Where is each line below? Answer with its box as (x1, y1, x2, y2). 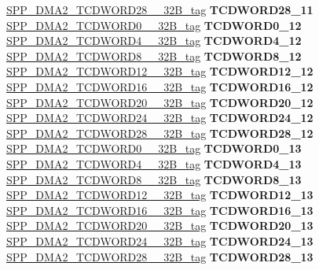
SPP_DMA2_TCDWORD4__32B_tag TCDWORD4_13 (6, 155, 302, 172)
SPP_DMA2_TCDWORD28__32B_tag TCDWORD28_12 (6, 124, 313, 141)
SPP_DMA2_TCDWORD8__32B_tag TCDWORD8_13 (6, 171, 302, 187)
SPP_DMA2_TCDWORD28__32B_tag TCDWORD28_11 (6, 2, 313, 17)
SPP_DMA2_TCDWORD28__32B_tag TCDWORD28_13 (6, 248, 313, 264)
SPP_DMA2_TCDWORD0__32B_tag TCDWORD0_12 (6, 17, 302, 33)
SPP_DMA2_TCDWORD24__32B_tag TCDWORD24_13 (6, 232, 313, 249)
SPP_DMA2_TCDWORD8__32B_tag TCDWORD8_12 (6, 47, 302, 64)
